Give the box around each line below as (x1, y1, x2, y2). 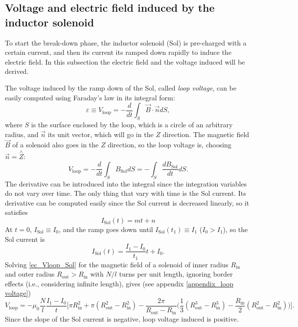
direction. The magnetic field (162, 129, 250, 139)
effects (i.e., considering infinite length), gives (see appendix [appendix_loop (5, 278, 233, 288)
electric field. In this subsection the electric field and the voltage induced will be (5, 56, 245, 67)
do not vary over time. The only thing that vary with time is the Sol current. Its (5, 188, 246, 198)
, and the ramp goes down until (59, 224, 153, 234)
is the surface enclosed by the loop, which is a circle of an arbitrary (31, 119, 233, 129)
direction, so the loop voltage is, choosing (108, 140, 231, 150)
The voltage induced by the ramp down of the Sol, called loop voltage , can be (5, 82, 236, 93)
